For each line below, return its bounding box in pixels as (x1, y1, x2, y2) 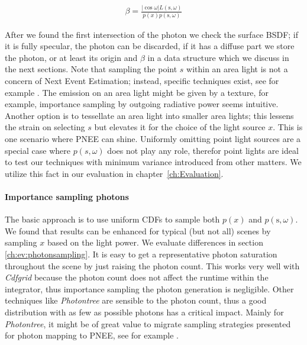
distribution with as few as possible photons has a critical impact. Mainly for (5, 305, 284, 318)
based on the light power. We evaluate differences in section (47, 236, 263, 249)
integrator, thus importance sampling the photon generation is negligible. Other (5, 282, 294, 295)
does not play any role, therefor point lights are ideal (107, 144, 299, 156)
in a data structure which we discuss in (147, 51, 289, 63)
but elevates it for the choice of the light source (94, 121, 266, 133)
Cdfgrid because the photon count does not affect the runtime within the (5, 271, 269, 283)
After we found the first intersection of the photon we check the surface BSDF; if (5, 28, 299, 40)
